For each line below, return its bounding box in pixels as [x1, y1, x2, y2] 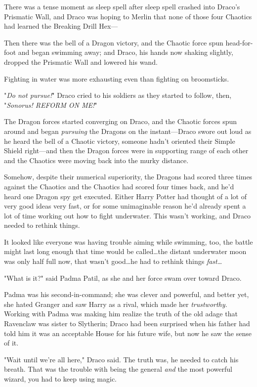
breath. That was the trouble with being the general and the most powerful [4, 364, 232, 374]
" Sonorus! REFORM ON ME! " [4, 99, 97, 110]
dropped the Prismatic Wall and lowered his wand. [4, 56, 158, 67]
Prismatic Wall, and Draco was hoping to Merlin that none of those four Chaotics [4, 11, 252, 21]
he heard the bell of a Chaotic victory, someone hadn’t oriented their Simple [4, 135, 235, 146]
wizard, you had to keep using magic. [4, 374, 117, 384]
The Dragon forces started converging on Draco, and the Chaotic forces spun [4, 116, 237, 127]
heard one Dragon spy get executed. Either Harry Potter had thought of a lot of [4, 191, 247, 201]
